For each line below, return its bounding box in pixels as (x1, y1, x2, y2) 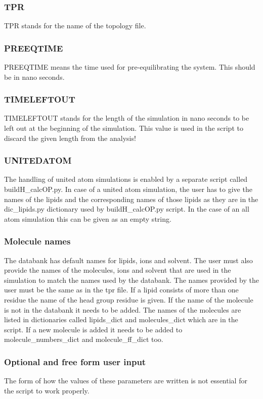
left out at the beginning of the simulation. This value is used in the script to (4, 123, 243, 133)
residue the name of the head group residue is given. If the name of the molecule (4, 294, 253, 305)
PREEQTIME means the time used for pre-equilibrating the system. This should (4, 62, 255, 72)
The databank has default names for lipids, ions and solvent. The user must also (4, 255, 253, 265)
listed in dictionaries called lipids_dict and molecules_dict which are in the (4, 314, 238, 325)
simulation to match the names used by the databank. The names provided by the (4, 274, 259, 285)
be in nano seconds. (4, 71, 65, 82)
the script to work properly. (4, 385, 90, 395)
